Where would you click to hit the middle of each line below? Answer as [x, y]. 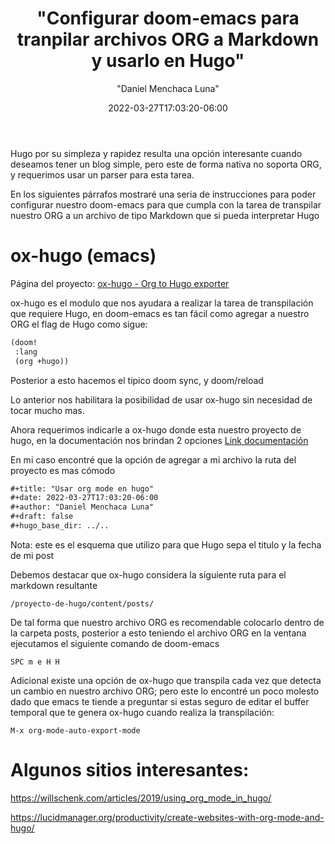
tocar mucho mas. [47, 410]
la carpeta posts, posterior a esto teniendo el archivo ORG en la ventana [158, 633]
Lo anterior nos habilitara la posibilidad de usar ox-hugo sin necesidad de [161, 399]
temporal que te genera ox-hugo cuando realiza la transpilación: [142, 712]
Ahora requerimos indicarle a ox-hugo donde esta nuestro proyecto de [156, 429]
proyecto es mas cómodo [63, 470]
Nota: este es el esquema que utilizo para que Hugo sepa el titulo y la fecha [166, 544]
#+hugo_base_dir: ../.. [60, 526]
